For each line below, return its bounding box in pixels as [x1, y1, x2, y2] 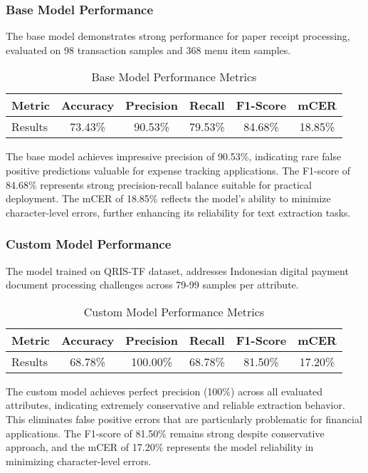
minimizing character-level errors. [6, 453, 152, 468]
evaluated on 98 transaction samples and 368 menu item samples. [6, 42, 291, 57]
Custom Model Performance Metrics [83, 303, 265, 320]
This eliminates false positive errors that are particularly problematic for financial [6, 411, 362, 426]
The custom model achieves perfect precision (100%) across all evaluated [6, 383, 322, 398]
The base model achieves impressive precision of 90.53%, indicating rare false [6, 149, 342, 164]
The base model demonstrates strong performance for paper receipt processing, [6, 28, 350, 43]
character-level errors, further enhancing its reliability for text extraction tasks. [6, 204, 351, 219]
